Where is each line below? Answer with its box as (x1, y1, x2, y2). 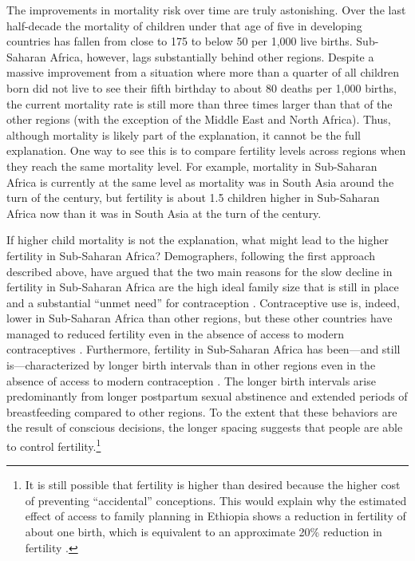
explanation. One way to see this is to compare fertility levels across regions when (6, 142, 406, 159)
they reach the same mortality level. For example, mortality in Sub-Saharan (6, 157, 377, 174)
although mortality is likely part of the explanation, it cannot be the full (6, 126, 361, 143)
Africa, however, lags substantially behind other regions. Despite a (49, 48, 374, 65)
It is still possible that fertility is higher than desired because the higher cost (25, 476, 401, 493)
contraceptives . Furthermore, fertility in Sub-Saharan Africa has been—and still (6, 341, 401, 358)
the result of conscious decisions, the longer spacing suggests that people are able (6, 419, 403, 436)
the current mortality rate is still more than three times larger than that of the (6, 95, 393, 112)
